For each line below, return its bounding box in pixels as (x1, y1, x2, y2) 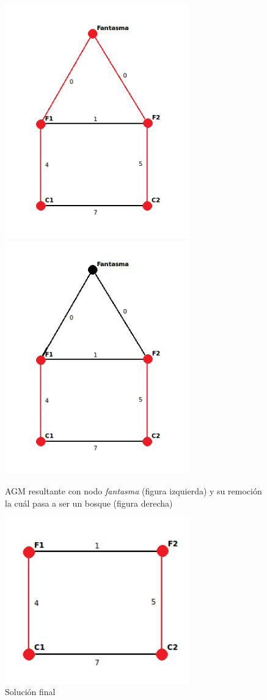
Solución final (5, 685, 56, 698)
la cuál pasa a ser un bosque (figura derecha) (5, 496, 173, 509)
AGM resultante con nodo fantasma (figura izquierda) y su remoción (5, 485, 262, 497)
